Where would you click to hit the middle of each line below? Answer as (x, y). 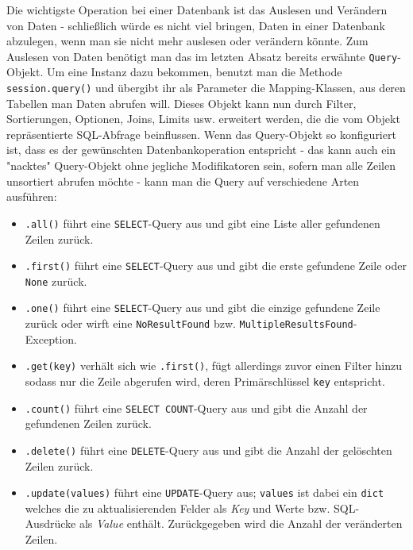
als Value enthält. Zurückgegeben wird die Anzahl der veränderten (241, 523)
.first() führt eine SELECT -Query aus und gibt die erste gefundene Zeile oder (216, 265)
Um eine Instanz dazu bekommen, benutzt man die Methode (194, 72)
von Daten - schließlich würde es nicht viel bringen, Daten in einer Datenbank (196, 25)
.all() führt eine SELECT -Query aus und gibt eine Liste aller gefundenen (203, 223)
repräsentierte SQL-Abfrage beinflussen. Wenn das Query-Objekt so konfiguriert (201, 134)
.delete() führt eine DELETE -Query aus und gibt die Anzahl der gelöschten (208, 450)
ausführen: (32, 196)
